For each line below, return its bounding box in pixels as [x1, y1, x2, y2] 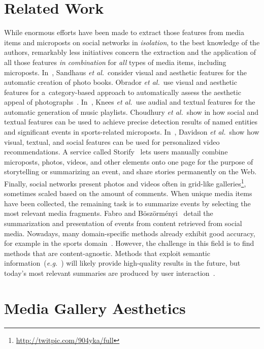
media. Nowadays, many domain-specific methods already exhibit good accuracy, [4, 228, 255, 238]
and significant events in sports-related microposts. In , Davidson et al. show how [4, 126, 259, 137]
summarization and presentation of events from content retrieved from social [4, 218, 242, 229]
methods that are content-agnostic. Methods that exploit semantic [4, 247, 210, 258]
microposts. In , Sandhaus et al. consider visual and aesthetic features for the [4, 67, 247, 77]
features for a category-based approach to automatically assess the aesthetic [4, 86, 241, 97]
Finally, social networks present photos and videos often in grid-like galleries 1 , [4, 177, 246, 188]
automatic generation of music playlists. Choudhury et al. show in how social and [4, 106, 259, 117]
